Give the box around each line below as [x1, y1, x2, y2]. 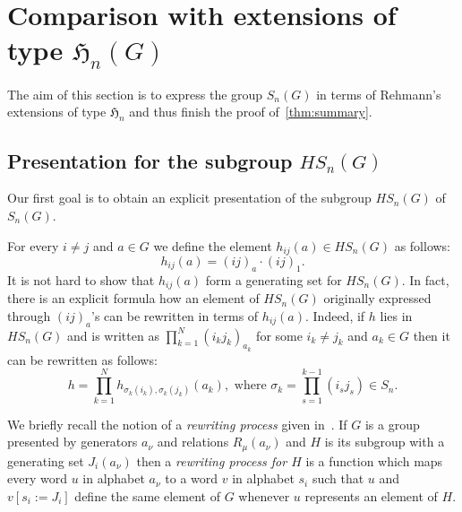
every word [7, 469, 67, 488]
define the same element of [74, 486, 220, 505]
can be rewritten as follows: [7, 350, 158, 369]
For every [7, 236, 59, 255]
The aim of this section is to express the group [7, 84, 263, 103]
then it [413, 325, 450, 344]
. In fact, [401, 270, 449, 289]
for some [256, 325, 303, 344]
